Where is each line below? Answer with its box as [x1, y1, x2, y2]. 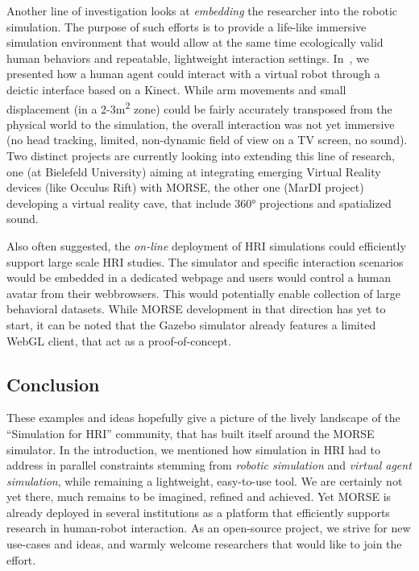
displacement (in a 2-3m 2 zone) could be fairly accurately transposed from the [6, 97, 392, 117]
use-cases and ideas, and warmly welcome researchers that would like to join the [6, 536, 402, 552]
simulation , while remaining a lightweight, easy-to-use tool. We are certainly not [6, 472, 403, 489]
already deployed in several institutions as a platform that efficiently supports [6, 503, 390, 520]
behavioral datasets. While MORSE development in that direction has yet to [6, 300, 386, 317]
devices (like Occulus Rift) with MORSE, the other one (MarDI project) [6, 179, 364, 196]
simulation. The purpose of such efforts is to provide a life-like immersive [6, 18, 367, 35]
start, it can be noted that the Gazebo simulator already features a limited [6, 316, 376, 333]
